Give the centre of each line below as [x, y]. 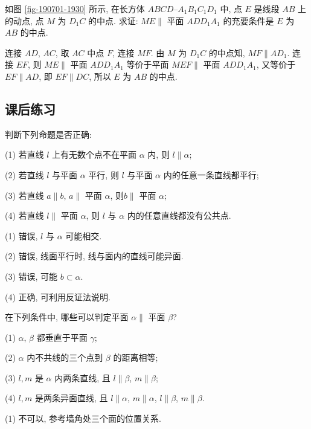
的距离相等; [136, 357]
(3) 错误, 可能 [31, 276]
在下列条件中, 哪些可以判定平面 [67, 317]
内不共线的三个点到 [65, 357]
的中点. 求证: [113, 20]
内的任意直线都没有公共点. [179, 215]
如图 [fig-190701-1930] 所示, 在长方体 [75, 8]
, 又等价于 [276, 64]
